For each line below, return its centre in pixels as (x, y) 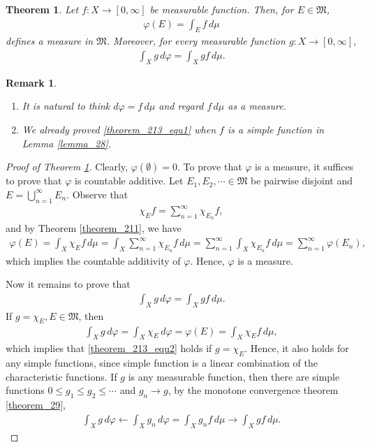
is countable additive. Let (129, 181)
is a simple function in (276, 130)
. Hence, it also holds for (297, 348)
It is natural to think (66, 106)
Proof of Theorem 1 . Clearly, (67, 167)
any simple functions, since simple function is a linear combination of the (162, 363)
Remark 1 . (31, 82)
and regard (181, 106)
